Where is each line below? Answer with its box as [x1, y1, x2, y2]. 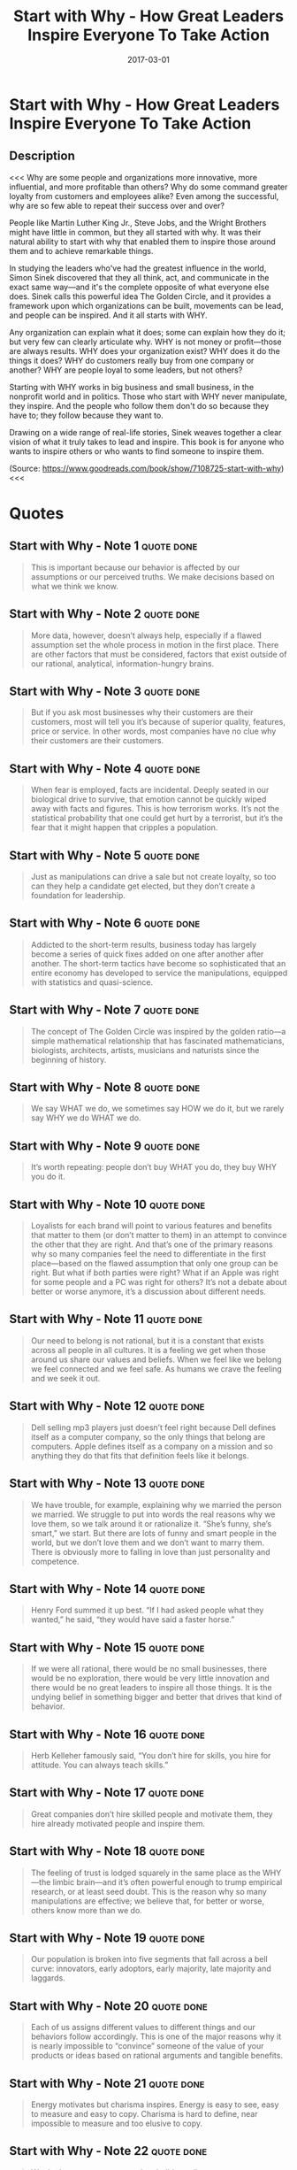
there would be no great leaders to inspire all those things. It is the [30, 1682, 272, 1693]
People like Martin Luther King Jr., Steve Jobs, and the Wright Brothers [9, 217, 267, 227]
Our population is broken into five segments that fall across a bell [30, 1954, 268, 1965]
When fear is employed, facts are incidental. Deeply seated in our [30, 785, 270, 796]
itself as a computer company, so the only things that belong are [30, 1431, 266, 1442]
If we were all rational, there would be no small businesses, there [30, 1664, 268, 1674]
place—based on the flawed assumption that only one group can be [30, 1258, 278, 1269]
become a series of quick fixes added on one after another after [30, 949, 264, 959]
